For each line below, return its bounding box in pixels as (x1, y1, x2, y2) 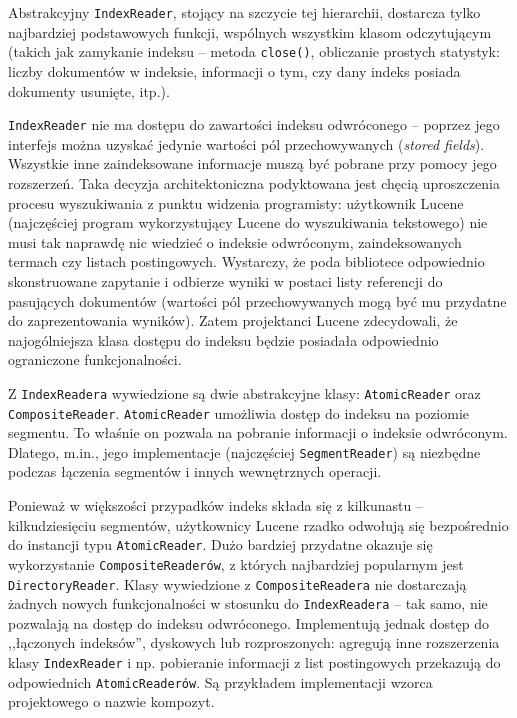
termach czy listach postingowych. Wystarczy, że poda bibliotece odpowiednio (8, 251, 485, 272)
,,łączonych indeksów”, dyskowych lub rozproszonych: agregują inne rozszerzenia (8, 632, 500, 653)
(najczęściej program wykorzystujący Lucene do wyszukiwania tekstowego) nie (8, 212, 488, 233)
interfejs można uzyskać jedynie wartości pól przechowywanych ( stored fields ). (8, 133, 485, 154)
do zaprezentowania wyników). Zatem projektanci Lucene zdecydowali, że (8, 310, 458, 331)
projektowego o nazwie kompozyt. (8, 691, 215, 712)
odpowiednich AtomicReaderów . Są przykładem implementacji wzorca (8, 671, 433, 692)
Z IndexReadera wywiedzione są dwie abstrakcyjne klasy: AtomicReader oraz (8, 382, 481, 403)
